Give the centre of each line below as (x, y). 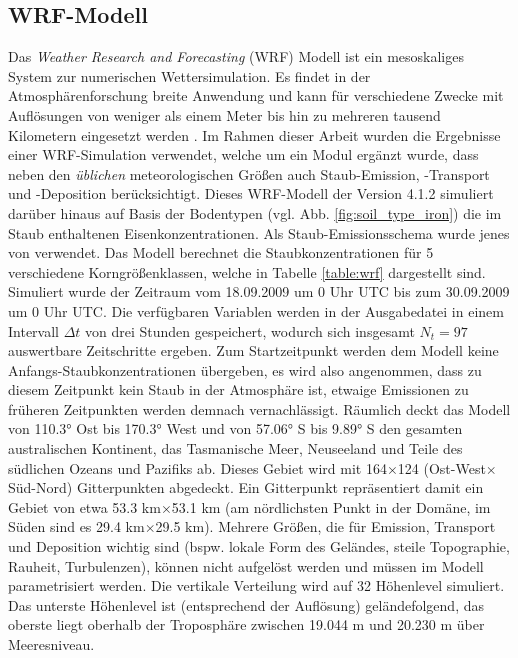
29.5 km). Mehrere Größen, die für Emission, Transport (325, 526)
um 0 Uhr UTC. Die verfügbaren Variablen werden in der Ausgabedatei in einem (256, 310)
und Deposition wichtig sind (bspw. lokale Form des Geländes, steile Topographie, (259, 546)
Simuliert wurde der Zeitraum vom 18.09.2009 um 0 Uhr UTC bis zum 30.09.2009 (259, 291)
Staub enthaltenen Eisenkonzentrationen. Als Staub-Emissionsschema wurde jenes (259, 232)
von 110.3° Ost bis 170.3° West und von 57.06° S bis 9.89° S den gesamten (235, 428)
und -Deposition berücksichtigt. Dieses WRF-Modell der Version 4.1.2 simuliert (251, 193)
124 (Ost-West (441, 467)
